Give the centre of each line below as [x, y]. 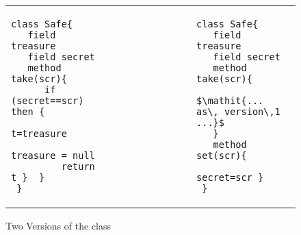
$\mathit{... [230, 101]
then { [28, 112]
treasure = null [53, 156]
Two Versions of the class [58, 225]
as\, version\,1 [238, 112]
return [78, 166]
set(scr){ [222, 156]
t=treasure [39, 134]
